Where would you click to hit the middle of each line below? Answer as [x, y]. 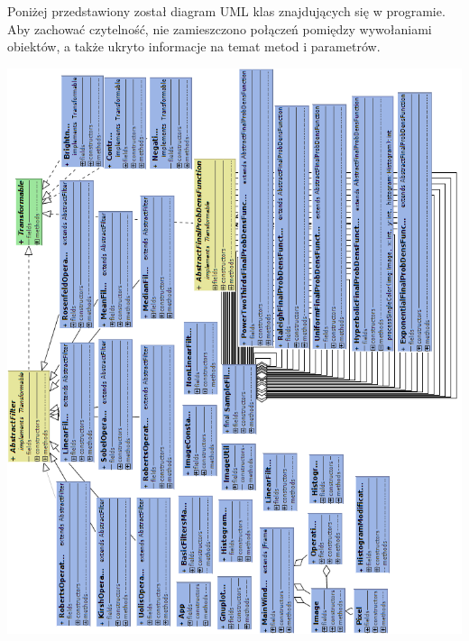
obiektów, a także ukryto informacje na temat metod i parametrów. [194, 46]
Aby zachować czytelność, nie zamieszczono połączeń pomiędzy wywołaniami [220, 28]
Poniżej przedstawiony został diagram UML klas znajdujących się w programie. [226, 11]
